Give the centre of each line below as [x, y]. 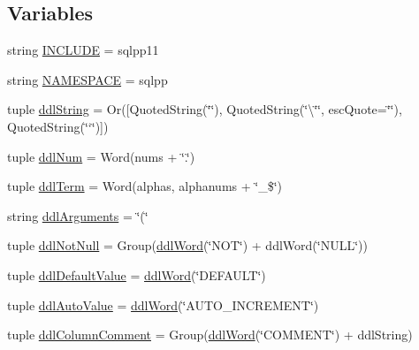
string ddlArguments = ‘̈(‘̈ [78, 215]
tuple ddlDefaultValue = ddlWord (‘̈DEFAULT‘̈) [137, 274]
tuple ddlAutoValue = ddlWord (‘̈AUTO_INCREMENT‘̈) [163, 304]
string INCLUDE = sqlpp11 [83, 50]
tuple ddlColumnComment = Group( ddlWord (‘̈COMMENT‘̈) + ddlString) [210, 335]
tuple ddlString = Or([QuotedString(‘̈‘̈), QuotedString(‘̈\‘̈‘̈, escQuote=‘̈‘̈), [205, 109]
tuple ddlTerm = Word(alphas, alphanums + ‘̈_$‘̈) [145, 186]
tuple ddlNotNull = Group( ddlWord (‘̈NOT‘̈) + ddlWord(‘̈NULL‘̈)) [187, 245]
